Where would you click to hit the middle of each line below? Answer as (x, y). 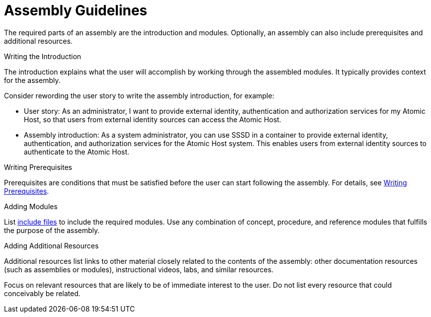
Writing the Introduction (43, 56)
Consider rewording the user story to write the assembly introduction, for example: (139, 95)
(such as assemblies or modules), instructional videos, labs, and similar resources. (139, 269)
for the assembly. (32, 80)
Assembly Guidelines (76, 10)
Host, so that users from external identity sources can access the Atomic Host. (153, 119)
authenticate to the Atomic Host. (77, 152)
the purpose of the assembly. (52, 230)
